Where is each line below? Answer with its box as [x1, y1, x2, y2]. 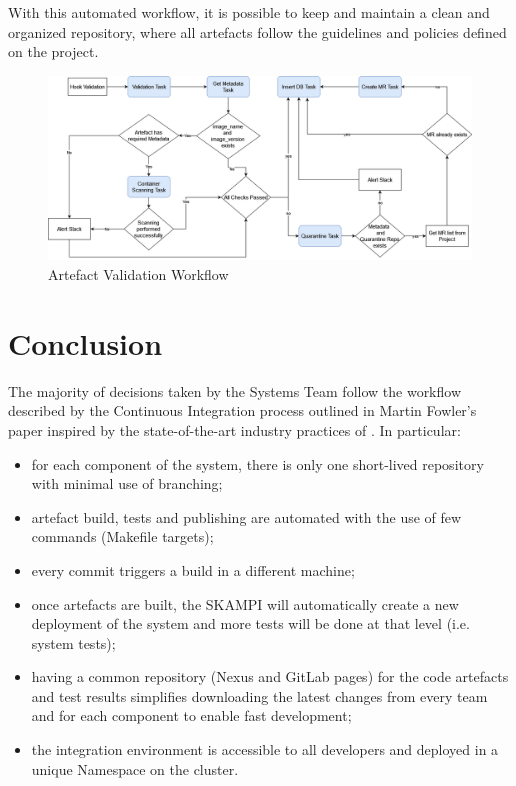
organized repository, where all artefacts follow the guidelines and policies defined [8, 21, 507, 42]
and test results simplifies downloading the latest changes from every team [31, 685, 488, 706]
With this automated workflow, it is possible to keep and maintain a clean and [8, 2, 490, 22]
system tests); [31, 632, 116, 653]
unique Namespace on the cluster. [31, 758, 239, 779]
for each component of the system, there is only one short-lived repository [31, 453, 484, 474]
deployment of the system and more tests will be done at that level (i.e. [31, 613, 470, 634]
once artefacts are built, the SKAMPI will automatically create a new [31, 593, 459, 614]
